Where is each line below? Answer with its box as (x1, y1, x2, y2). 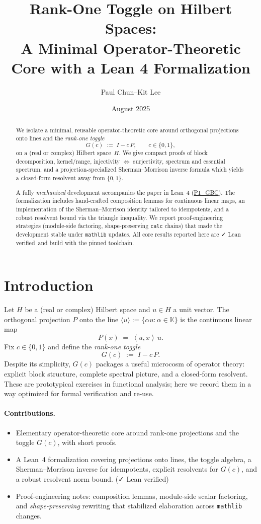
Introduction (4, 275, 94, 295)
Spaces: (105, 18, 157, 38)
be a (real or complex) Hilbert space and (25, 304, 150, 315)
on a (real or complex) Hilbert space (16, 148, 111, 157)
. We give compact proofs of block (119, 148, 208, 157)
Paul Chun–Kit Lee (101, 86, 161, 97)
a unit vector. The (173, 304, 229, 315)
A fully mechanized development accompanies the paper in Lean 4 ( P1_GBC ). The (16, 188, 235, 196)
